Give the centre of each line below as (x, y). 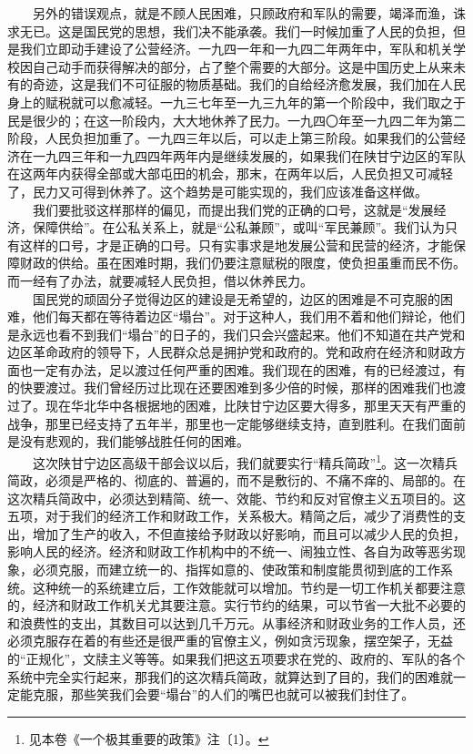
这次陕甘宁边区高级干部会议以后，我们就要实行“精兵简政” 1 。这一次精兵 (245, 461)
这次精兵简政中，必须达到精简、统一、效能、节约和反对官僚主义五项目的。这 (236, 498)
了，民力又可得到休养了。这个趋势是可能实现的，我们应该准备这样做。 (217, 191)
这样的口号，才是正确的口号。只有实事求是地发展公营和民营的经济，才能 (236, 245)
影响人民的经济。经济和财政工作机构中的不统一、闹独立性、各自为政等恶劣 (230, 551)
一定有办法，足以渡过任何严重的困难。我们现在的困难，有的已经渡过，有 (249, 369)
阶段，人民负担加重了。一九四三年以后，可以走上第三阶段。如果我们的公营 (230, 138)
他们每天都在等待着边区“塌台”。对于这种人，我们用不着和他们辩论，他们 (249, 316)
